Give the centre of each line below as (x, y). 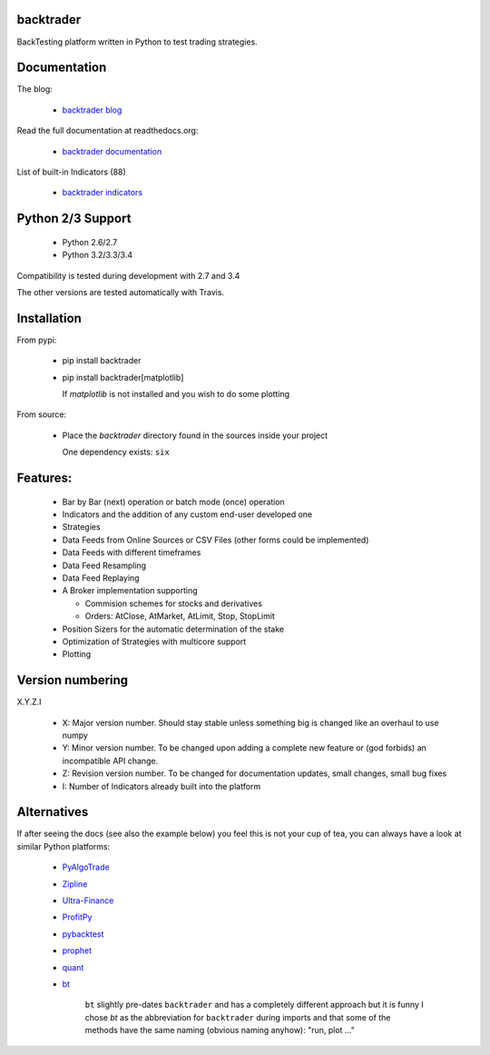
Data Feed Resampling (104, 565)
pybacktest (83, 934)
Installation (49, 318)
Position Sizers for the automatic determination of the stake (173, 629)
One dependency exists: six (116, 452)
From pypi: (37, 340)
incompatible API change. (110, 761)
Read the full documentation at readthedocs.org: (108, 131)
